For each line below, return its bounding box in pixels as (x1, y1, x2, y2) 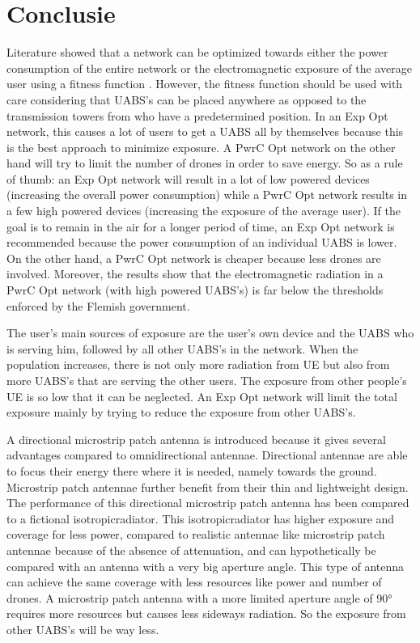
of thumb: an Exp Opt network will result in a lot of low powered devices (6, 170, 370, 187)
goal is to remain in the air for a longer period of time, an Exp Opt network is (6, 218, 395, 235)
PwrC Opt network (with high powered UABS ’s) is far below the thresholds (6, 281, 384, 298)
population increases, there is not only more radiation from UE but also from (6, 356, 390, 373)
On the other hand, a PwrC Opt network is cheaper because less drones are (6, 249, 381, 266)
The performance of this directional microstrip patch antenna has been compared (6, 494, 409, 511)
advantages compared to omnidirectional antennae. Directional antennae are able (6, 446, 408, 463)
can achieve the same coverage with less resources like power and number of (6, 573, 382, 590)
